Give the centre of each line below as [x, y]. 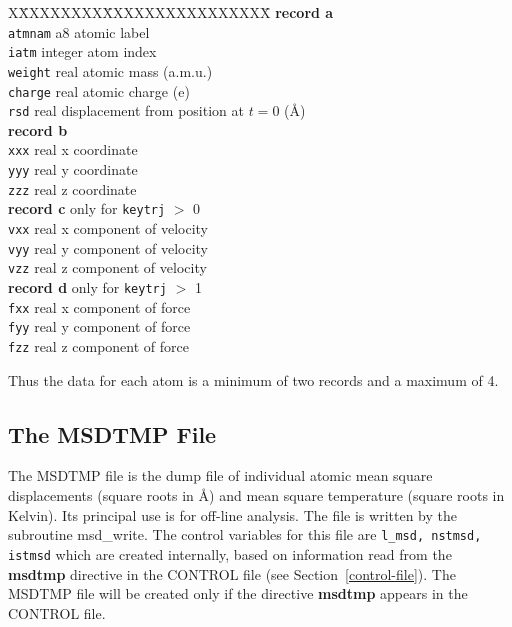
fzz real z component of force [98, 346]
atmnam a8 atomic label [79, 31]
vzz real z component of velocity [107, 267]
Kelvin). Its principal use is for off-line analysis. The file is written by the [232, 514]
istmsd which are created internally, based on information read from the [230, 553]
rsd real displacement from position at [126, 110]
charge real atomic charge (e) [99, 90]
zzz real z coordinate [72, 188]
